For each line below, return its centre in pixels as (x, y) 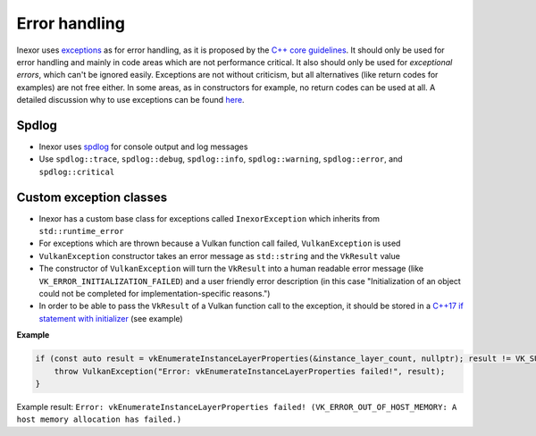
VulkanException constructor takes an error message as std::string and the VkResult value (220, 256)
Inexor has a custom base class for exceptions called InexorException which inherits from (209, 218)
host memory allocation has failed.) (99, 419)
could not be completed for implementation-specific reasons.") (155, 294)
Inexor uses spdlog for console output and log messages (143, 147)
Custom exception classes (92, 197)
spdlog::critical (77, 172)
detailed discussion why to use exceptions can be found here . (130, 100)
